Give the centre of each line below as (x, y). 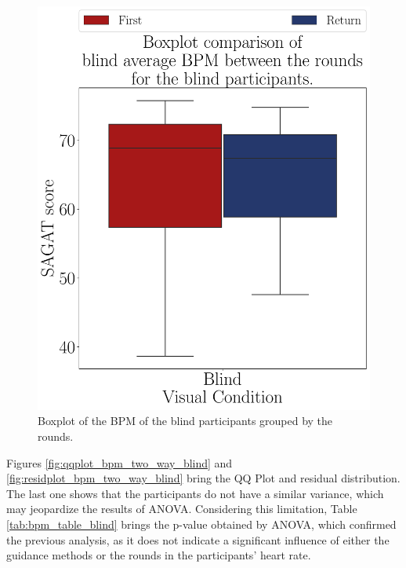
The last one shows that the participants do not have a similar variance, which (195, 493)
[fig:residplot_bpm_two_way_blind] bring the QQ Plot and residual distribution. (203, 478)
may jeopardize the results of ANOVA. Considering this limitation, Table (182, 509)
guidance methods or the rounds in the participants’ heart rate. (159, 555)
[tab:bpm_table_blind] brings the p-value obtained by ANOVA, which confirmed (201, 524)
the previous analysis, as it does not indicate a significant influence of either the (198, 539)
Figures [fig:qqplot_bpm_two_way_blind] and (120, 462)
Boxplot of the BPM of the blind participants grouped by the (185, 421)
